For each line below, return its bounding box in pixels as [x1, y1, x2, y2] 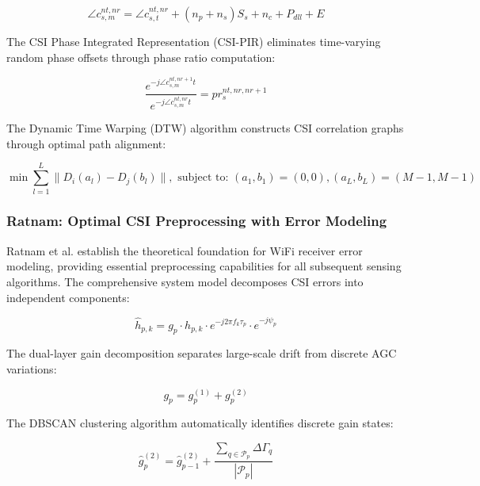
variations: [6, 360, 57, 377]
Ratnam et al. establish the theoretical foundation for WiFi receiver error [6, 242, 363, 258]
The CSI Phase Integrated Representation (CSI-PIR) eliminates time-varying [6, 33, 381, 49]
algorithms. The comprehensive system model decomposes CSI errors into [6, 273, 364, 289]
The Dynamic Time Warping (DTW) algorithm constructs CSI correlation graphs [6, 120, 404, 136]
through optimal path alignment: [6, 135, 166, 151]
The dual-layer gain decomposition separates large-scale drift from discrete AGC [6, 345, 397, 362]
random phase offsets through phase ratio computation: [6, 48, 276, 65]
